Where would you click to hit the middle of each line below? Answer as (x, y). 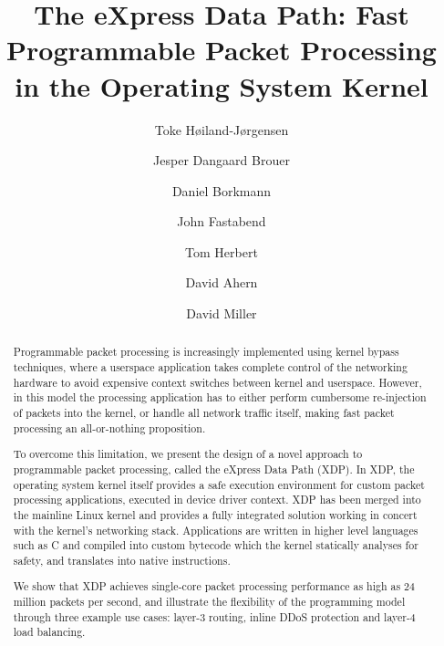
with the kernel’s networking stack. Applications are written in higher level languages (216, 530)
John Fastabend (222, 221)
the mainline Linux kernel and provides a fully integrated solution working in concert (215, 514)
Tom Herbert (222, 251)
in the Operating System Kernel (222, 85)
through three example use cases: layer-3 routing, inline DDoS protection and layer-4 (214, 616)
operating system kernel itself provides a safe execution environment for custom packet (219, 484)
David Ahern (222, 282)
